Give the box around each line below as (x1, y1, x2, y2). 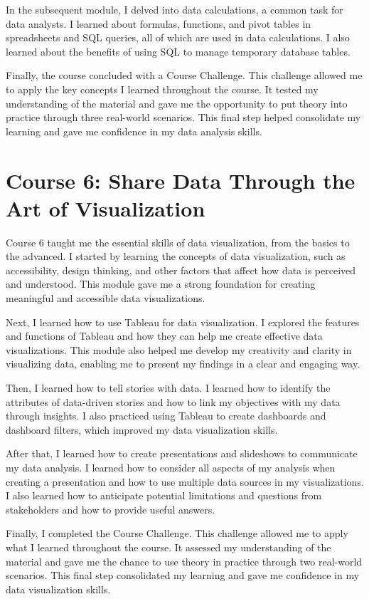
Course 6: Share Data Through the (6, 165, 355, 194)
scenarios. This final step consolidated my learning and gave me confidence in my (6, 568, 360, 583)
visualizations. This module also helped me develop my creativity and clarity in (6, 342, 352, 357)
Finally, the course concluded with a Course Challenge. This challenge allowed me (6, 68, 363, 83)
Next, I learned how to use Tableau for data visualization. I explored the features (6, 314, 360, 329)
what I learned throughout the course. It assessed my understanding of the (6, 539, 331, 554)
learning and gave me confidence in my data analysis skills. (6, 123, 262, 138)
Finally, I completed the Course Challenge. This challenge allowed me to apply (6, 526, 348, 541)
